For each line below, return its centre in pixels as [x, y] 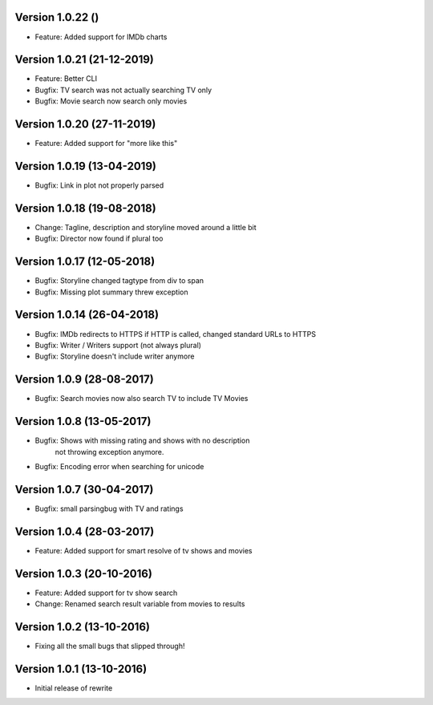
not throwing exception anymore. [109, 452]
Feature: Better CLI [66, 79]
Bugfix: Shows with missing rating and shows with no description [142, 440]
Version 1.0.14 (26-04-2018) [87, 315]
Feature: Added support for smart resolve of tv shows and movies [144, 550]
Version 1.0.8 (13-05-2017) [83, 421]
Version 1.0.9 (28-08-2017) [84, 380]
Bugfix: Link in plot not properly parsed [99, 185]
